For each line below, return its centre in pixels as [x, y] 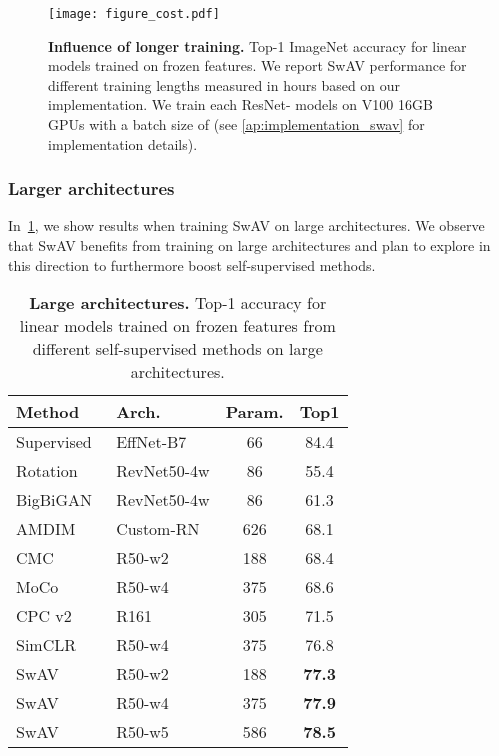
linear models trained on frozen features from [177, 326]
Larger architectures [91, 188]
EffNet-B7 [151, 442]
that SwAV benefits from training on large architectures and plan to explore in [249, 245]
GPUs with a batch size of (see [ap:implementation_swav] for [236, 124]
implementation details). [123, 143]
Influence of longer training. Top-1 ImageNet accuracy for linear [257, 45]
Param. [254, 412]
